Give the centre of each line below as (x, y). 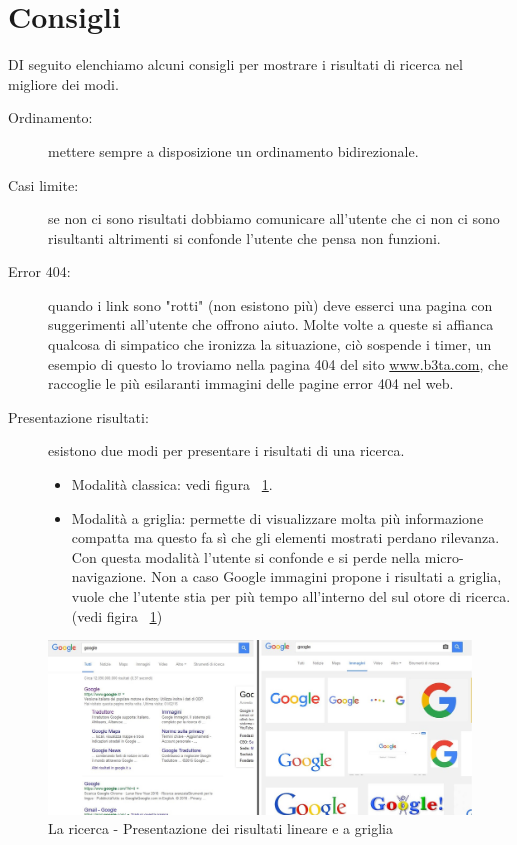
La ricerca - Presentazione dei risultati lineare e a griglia (220, 828)
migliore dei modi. (63, 83)
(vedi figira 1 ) (117, 615)
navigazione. (109, 576)
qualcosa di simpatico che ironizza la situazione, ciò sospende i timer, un (270, 344)
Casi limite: (43, 184)
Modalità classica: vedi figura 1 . (172, 484)
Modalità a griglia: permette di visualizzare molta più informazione (277, 517)
